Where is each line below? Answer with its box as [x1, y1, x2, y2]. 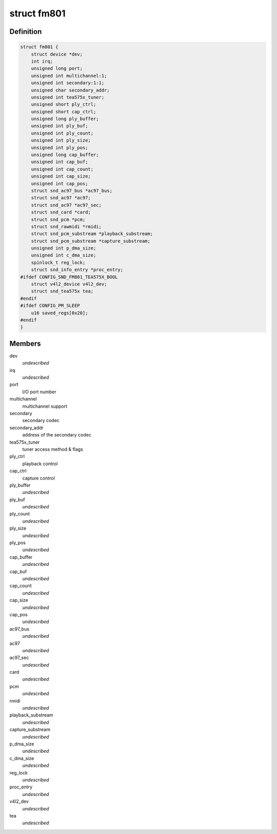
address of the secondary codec [22, 432, 92, 438]
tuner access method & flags [22, 446, 83, 452]
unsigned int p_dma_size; [31, 245, 96, 251]
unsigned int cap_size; [31, 174, 91, 179]
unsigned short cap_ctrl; [31, 108, 96, 115]
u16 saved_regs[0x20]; [31, 310, 88, 316]
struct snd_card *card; [31, 210, 91, 215]
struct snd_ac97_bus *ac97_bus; [31, 187, 113, 194]
